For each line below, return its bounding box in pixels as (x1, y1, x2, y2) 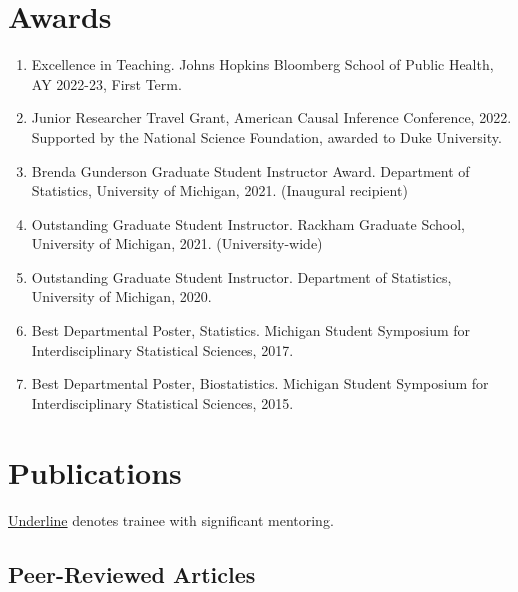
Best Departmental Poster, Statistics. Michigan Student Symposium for (31, 320, 471, 341)
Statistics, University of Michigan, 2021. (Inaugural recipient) (31, 180, 408, 201)
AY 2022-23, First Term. (31, 73, 182, 94)
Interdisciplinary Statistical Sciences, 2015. (31, 392, 294, 413)
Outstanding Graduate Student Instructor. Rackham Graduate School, (31, 213, 466, 234)
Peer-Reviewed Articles (8, 558, 256, 589)
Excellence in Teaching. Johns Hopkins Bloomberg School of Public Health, (31, 54, 494, 75)
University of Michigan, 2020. (31, 286, 212, 307)
